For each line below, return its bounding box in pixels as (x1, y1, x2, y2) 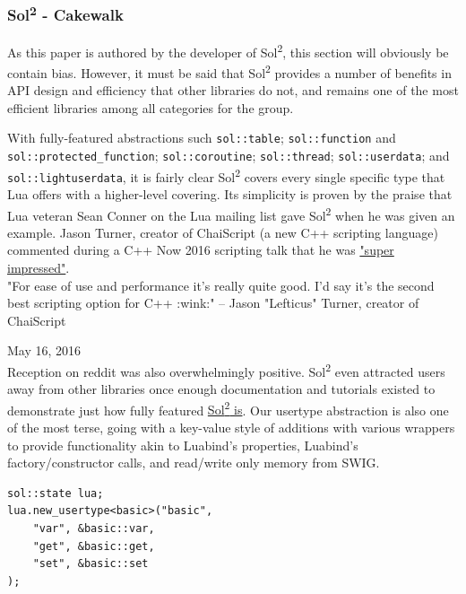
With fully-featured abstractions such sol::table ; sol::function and (7, 128, 396, 147)
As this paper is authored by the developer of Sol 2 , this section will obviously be (7, 39, 449, 61)
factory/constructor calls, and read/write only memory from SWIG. (7, 453, 380, 472)
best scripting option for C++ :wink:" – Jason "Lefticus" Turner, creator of (7, 293, 419, 312)
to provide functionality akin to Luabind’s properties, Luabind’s (7, 435, 358, 454)
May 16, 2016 (7, 341, 82, 360)
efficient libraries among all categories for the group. (7, 98, 294, 117)
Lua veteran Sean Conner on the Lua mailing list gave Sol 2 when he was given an (7, 203, 455, 224)
